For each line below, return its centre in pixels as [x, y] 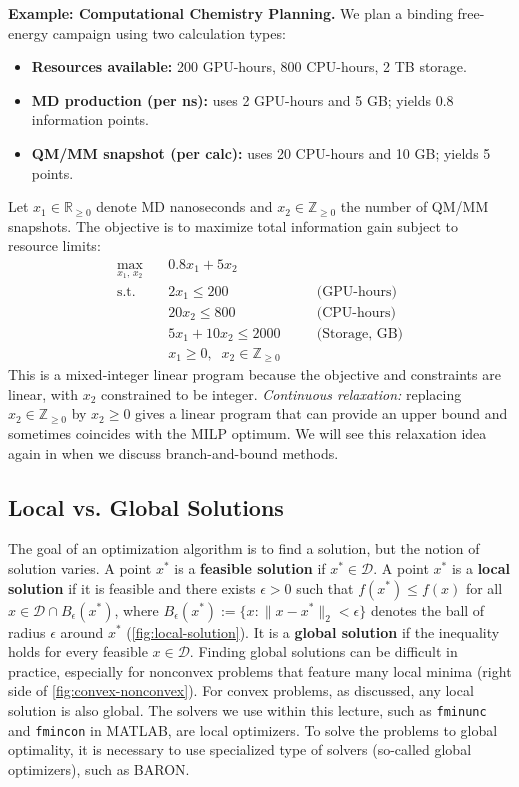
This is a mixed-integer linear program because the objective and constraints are [254, 374]
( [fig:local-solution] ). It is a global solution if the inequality [313, 631]
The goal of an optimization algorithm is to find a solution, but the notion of [244, 548]
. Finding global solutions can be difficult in [323, 651]
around [82, 631]
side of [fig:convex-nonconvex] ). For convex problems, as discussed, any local [241, 690]
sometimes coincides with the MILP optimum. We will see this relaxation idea [247, 432]
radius [27, 631]
